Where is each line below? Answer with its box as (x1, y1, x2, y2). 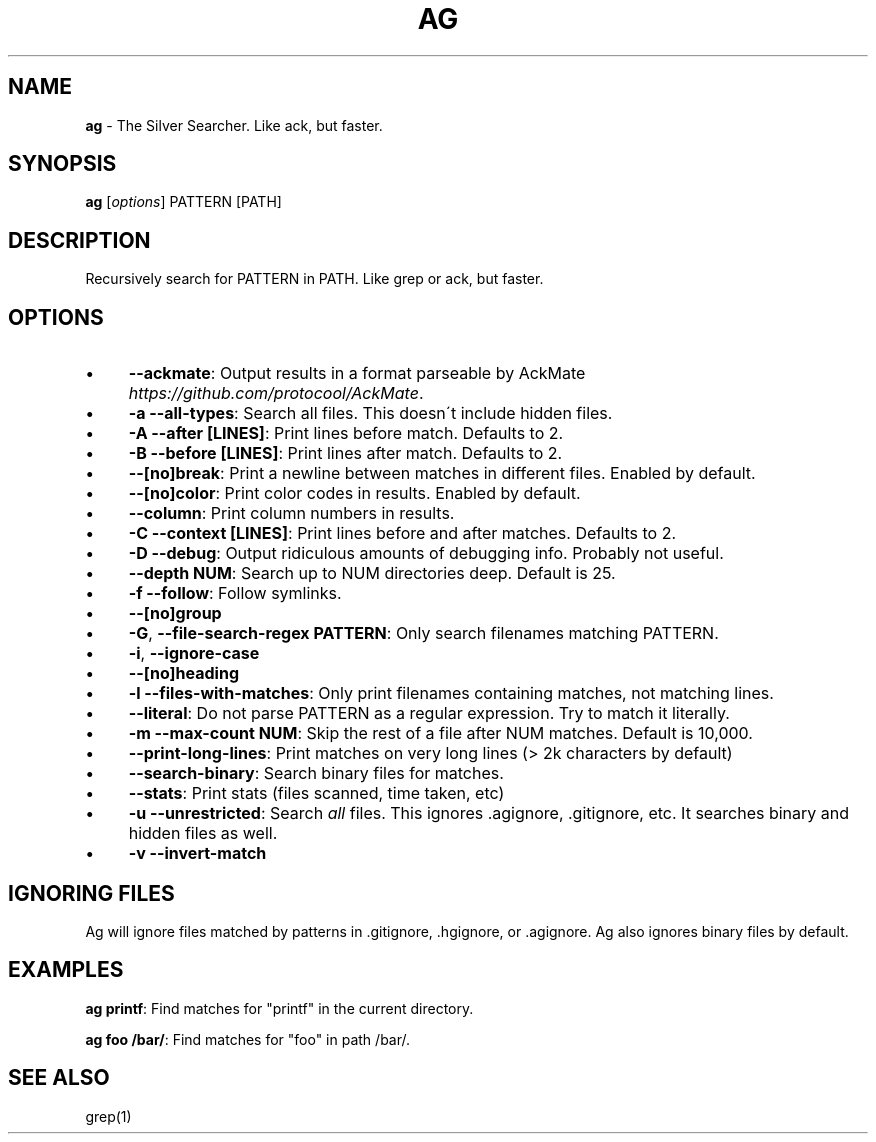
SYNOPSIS (8, 151, 117, 177)
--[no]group (128, 603, 222, 624)
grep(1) (85, 1107, 132, 1125)
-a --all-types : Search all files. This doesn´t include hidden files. (128, 403, 613, 424)
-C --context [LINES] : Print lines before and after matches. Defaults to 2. (128, 523, 677, 544)
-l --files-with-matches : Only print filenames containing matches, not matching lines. (128, 683, 774, 704)
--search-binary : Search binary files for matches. (128, 763, 504, 784)
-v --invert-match (128, 843, 267, 864)
